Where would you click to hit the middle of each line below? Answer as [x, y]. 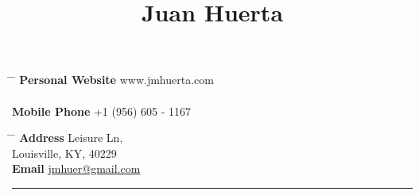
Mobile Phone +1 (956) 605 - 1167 [102, 111]
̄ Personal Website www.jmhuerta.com [113, 80]
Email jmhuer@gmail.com [76, 168]
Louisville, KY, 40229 [64, 153]
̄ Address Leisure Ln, [68, 138]
